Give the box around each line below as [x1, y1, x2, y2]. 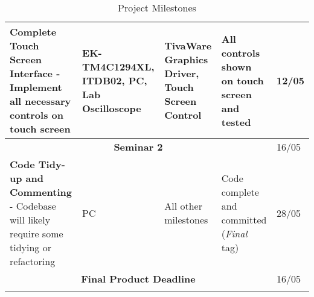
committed [221, 213, 267, 227]
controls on [10, 108, 63, 122]
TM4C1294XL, [82, 59, 155, 73]
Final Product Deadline [81, 272, 196, 286]
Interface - [10, 66, 60, 80]
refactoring [10, 254, 56, 268]
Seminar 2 [114, 140, 163, 154]
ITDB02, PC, [82, 73, 147, 87]
